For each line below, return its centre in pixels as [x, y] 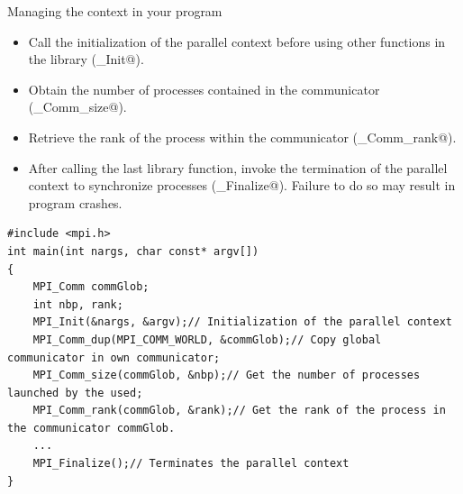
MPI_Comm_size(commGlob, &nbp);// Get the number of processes [227, 375]
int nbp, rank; [78, 304]
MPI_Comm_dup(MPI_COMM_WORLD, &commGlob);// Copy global [207, 339]
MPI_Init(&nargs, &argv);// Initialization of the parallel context [242, 322]
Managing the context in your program [115, 11]
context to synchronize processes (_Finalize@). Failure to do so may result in [242, 185]
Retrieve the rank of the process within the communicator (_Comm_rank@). [242, 137]
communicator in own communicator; [114, 357]
